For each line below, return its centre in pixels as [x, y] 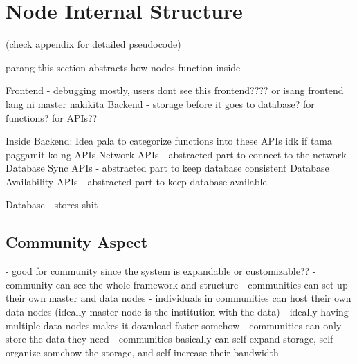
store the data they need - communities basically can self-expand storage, [161, 339]
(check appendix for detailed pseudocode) [93, 44]
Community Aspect [77, 242]
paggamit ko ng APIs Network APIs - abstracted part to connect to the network [176, 154]
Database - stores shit [52, 204]
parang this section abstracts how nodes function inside [123, 67]
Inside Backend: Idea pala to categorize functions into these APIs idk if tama [169, 141]
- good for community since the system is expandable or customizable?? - [161, 271]
